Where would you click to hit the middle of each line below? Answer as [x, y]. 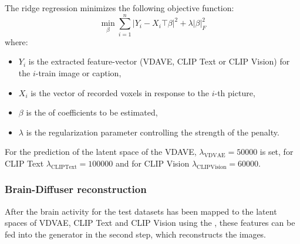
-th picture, [235, 92]
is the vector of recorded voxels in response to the [120, 92]
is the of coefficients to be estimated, [92, 112]
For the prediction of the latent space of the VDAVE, [101, 152]
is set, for [277, 152]
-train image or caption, [78, 72]
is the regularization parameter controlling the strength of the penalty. [153, 132]
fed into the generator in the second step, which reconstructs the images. [136, 234]
